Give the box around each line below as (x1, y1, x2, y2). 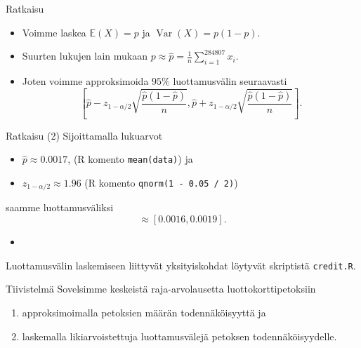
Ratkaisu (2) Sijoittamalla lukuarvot (6, 128, 163, 142)
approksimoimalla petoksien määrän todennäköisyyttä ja (22, 304, 266, 319)
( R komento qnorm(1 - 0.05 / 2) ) (84, 175, 238, 190)
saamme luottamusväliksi (6, 200, 114, 215)
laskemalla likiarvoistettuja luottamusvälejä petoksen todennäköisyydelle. (22, 328, 337, 343)
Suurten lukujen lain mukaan (22, 48, 148, 63)
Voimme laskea (22, 25, 86, 39)
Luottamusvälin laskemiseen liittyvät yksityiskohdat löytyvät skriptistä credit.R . (6, 257, 356, 272)
